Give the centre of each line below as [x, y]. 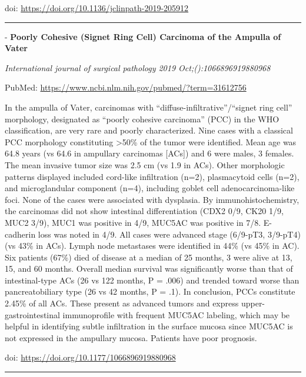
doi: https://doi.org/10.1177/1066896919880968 [90, 357]
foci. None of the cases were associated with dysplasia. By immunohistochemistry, [152, 199]
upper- [253, 303]
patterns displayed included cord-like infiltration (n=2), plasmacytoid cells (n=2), [152, 176]
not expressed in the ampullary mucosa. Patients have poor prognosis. [131, 337]
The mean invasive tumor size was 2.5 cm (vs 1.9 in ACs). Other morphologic [145, 164]
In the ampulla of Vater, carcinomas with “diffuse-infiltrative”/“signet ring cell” [149, 107]
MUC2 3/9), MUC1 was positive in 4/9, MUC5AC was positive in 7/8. [133, 222]
